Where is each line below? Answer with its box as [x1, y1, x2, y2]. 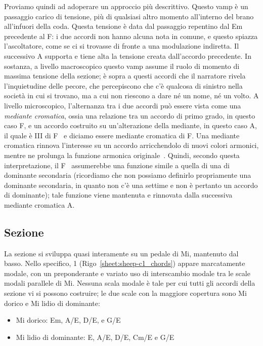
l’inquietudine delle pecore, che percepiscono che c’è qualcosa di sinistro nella [4, 80, 243, 91]
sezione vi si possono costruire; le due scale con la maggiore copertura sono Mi [4, 288, 247, 298]
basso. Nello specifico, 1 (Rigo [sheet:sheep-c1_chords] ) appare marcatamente [4, 258, 245, 268]
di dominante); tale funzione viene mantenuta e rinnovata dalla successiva [4, 189, 233, 200]
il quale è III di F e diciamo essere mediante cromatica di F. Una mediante [4, 130, 240, 140]
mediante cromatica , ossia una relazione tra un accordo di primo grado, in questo [4, 110, 255, 121]
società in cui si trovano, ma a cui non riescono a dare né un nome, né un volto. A [4, 90, 259, 101]
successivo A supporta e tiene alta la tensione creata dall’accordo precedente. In [4, 50, 251, 61]
